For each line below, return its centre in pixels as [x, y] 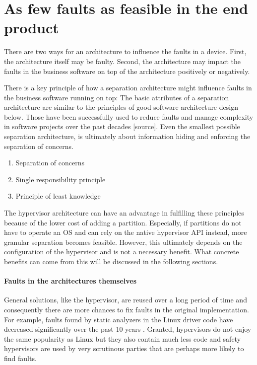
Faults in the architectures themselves [70, 281]
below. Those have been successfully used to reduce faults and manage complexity [129, 116]
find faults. [20, 358]
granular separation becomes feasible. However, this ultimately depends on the [123, 242]
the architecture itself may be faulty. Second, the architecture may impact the [122, 61]
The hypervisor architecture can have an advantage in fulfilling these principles [124, 213]
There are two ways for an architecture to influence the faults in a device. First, [125, 51]
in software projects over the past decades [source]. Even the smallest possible [122, 126]
